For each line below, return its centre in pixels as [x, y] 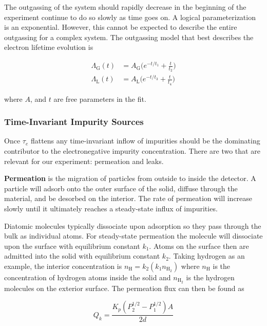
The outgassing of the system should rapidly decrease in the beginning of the [125, 7]
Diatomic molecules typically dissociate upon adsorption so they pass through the [133, 225]
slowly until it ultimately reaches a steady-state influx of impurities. [111, 209]
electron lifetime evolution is [49, 47]
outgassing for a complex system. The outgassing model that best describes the [129, 37]
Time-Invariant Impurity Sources [74, 122]
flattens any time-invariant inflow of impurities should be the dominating [145, 141]
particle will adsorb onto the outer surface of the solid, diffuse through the [121, 188]
